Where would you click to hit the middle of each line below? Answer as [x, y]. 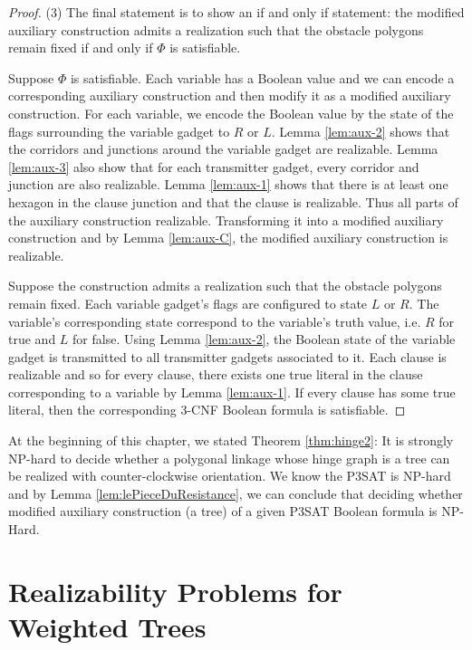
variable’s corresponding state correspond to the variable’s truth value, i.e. [215, 321]
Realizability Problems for [175, 591]
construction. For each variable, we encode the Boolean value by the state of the [231, 113]
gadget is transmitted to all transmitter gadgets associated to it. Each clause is [227, 356]
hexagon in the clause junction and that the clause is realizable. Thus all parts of [233, 201]
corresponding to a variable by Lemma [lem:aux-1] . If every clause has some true [232, 392]
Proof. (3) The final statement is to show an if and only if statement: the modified [236, 12]
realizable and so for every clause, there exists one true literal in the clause [216, 374]
